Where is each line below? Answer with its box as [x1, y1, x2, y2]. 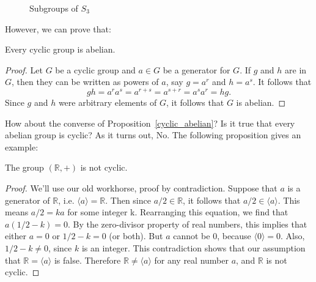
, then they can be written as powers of [12, 75, 159, 88]
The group [5, 161, 44, 174]
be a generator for [163, 63, 230, 76]
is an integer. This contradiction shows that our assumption [81, 241, 306, 254]
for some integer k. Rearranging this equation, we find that [67, 206, 288, 218]
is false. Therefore [54, 253, 121, 266]
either [5, 229, 27, 242]
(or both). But [109, 229, 163, 242]
